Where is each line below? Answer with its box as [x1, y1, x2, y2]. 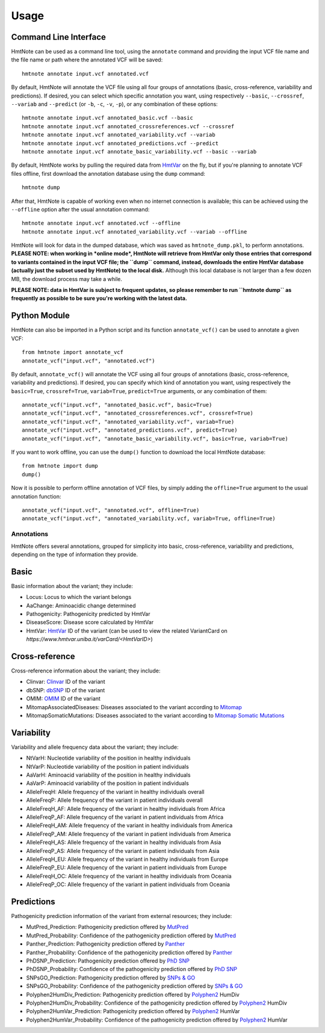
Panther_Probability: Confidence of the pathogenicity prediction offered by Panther [26, 949, 233, 956]
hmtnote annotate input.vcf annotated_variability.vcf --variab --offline [22, 228, 247, 235]
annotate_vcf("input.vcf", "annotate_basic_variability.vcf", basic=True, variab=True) [22, 435, 289, 442]
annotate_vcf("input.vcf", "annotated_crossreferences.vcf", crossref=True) [22, 410, 254, 417]
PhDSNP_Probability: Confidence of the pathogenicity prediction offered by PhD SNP [26, 966, 238, 973]
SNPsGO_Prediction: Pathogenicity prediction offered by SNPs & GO [26, 974, 196, 981]
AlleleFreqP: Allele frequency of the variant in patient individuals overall [26, 796, 203, 804]
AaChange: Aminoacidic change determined [26, 602, 136, 609]
